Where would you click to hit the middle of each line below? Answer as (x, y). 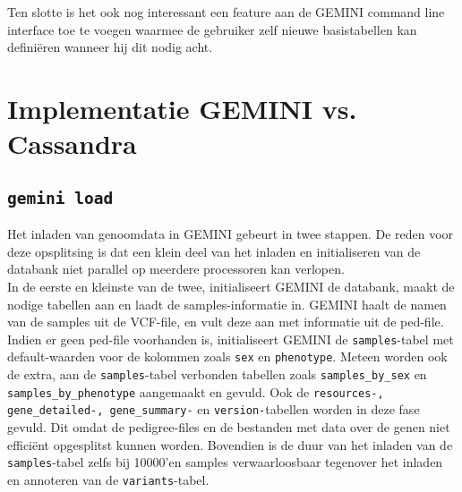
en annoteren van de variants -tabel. (108, 479)
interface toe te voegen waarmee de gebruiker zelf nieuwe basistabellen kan (212, 29)
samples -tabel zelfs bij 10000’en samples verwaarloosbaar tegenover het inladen (225, 462)
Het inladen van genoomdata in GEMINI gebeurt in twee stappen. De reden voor (231, 234)
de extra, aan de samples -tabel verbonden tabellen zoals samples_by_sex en (217, 374)
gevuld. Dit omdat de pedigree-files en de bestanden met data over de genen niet (229, 426)
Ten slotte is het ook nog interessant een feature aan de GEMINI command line (226, 12)
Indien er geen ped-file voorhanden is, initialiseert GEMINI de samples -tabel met (231, 339)
